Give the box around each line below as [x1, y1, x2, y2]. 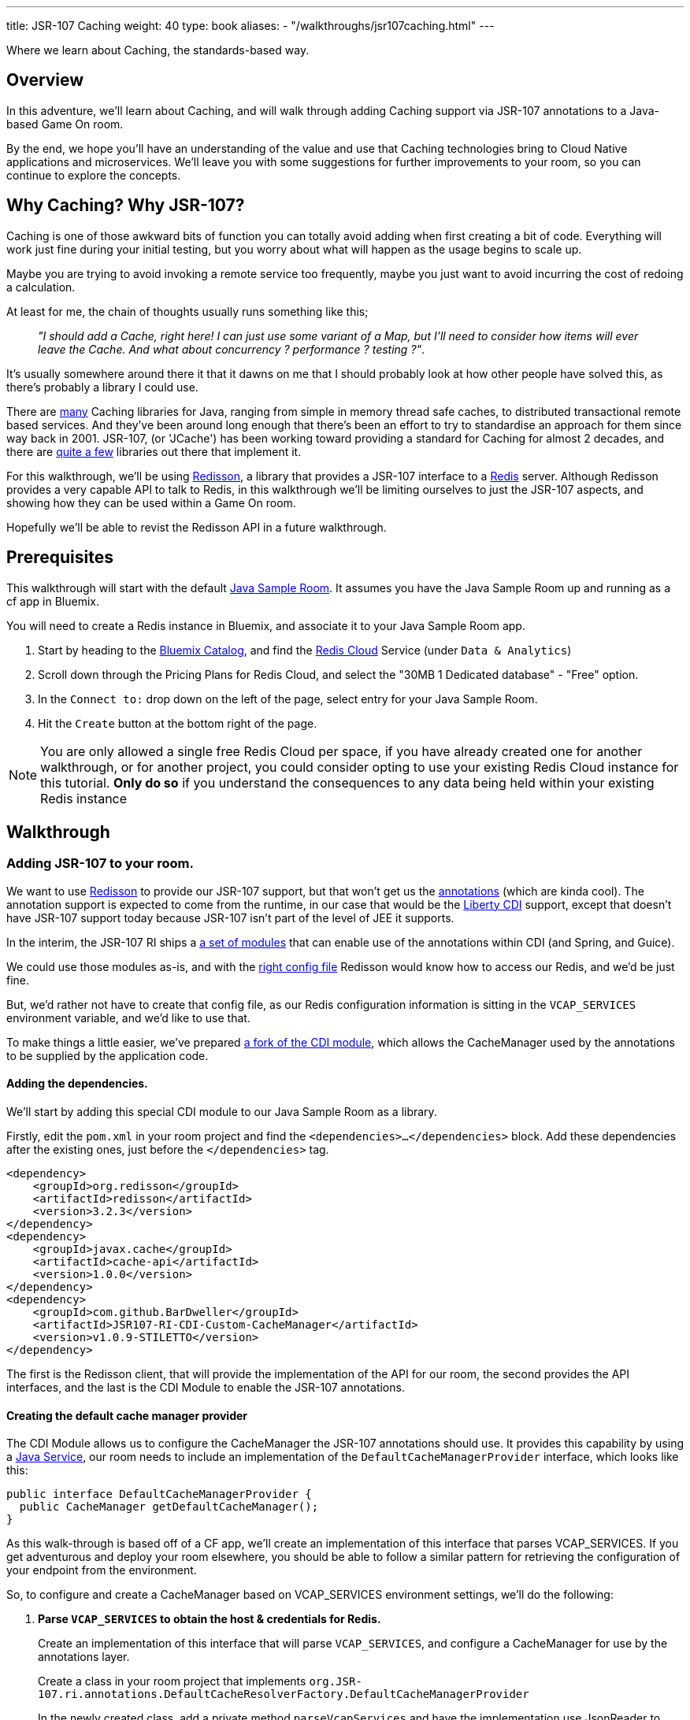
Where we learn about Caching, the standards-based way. [6, 43, 310, 57]
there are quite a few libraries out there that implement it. [6, 444, 302, 458]
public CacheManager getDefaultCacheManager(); [19, 1500, 319, 1514]
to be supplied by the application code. [6, 1048, 209, 1062]
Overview [6, 70, 84, 91]
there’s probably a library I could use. [6, 380, 198, 394]
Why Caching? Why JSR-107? [6, 195, 245, 216]
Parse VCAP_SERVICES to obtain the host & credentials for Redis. [38, 1612, 381, 1626]
